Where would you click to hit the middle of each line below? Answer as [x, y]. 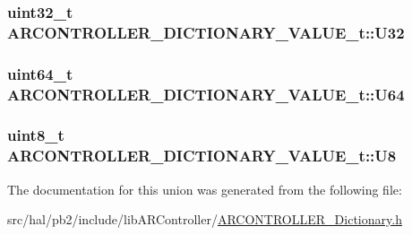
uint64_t [40, 73]
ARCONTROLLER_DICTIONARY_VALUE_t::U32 [206, 32]
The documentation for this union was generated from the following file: [205, 189]
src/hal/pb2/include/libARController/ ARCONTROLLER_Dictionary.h [205, 219]
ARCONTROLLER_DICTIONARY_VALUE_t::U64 [206, 94]
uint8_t [36, 135]
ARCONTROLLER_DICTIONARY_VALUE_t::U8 [202, 156]
